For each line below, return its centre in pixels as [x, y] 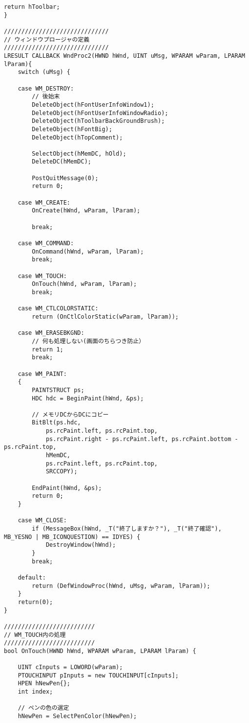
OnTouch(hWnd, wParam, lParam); [84, 284]
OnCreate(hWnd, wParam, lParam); [86, 211]
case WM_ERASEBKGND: [51, 333]
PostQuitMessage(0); [65, 178]
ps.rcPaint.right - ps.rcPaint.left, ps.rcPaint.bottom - [142, 439]
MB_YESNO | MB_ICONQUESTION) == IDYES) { [72, 537]
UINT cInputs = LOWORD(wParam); [70, 667]
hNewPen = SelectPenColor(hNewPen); [77, 716]
